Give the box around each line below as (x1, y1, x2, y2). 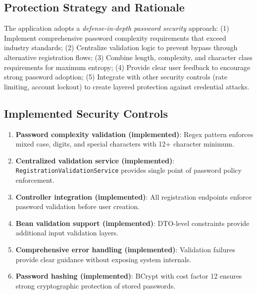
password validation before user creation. (15, 201, 140, 212)
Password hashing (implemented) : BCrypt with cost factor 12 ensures (15, 271, 242, 281)
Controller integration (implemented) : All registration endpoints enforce (15, 191, 252, 202)
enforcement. (15, 175, 54, 185)
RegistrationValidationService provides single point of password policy (15, 165, 242, 175)
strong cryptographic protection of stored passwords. (15, 280, 176, 291)
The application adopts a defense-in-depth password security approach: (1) (4, 23, 229, 33)
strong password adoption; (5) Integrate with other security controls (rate (4, 72, 227, 82)
